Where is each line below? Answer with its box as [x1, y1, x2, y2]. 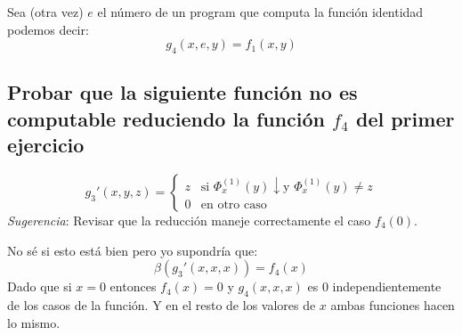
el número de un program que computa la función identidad [97, 3, 424, 20]
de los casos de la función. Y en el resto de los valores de [7, 295, 316, 314]
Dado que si [7, 277, 72, 296]
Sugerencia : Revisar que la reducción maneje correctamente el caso [7, 210, 371, 229]
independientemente [332, 277, 442, 296]
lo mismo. [7, 313, 61, 331]
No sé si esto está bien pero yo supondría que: [7, 241, 258, 259]
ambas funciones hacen [330, 295, 455, 314]
